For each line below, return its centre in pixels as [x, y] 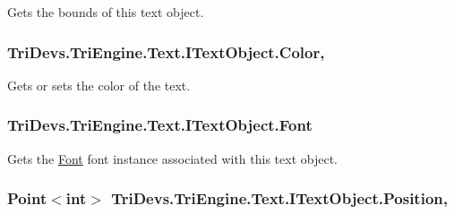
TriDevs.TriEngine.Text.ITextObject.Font [160, 125]
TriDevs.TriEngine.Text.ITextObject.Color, [166, 51]
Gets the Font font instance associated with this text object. [172, 158]
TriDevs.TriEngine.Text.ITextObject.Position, [279, 198]
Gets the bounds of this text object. [106, 12]
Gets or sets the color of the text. [99, 85]
